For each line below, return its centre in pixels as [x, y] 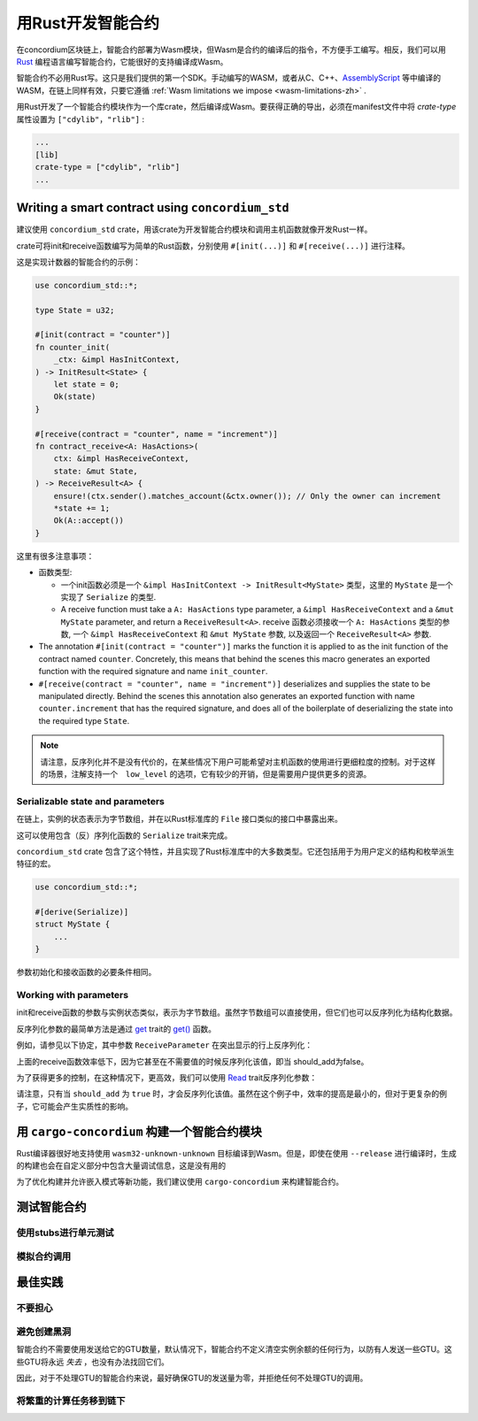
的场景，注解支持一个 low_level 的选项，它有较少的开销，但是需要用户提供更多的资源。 [206, 773]
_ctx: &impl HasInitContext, [117, 360]
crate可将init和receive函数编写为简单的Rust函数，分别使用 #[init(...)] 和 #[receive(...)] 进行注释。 [213, 246]
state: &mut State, [96, 471]
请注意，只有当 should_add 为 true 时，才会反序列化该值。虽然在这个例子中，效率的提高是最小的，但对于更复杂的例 [231, 1094]
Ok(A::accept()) [89, 521]
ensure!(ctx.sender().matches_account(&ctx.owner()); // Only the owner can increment [247, 496]
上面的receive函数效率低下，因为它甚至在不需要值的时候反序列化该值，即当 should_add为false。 [193, 1061]
